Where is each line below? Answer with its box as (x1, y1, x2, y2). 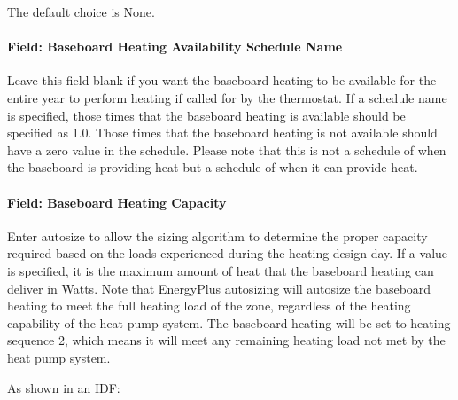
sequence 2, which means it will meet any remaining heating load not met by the (7, 331, 446, 349)
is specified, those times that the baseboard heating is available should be (7, 106, 406, 124)
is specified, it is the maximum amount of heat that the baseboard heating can (7, 261, 434, 279)
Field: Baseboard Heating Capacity (7, 192, 227, 211)
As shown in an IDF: (7, 378, 120, 396)
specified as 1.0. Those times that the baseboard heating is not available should (7, 123, 438, 142)
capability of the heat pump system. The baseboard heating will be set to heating (7, 313, 451, 332)
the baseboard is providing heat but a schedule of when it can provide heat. (7, 158, 418, 176)
